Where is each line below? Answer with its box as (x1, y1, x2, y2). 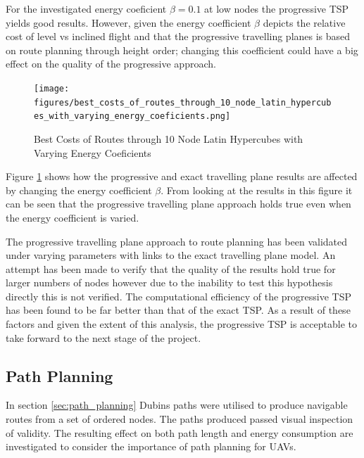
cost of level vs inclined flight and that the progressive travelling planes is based (6, 29, 351, 44)
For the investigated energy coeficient (6, 1, 167, 15)
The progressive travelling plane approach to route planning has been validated (6, 234, 348, 248)
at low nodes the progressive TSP (204, 1, 349, 15)
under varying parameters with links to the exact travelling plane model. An (6, 248, 336, 262)
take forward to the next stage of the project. (6, 330, 201, 345)
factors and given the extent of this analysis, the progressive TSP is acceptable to (6, 317, 357, 331)
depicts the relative (263, 15, 346, 30)
